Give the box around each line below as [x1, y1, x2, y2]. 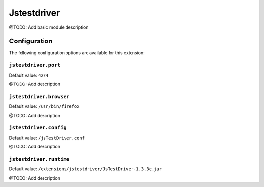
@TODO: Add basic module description [9, 24, 88, 30]
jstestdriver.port [9, 62, 61, 68]
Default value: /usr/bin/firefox [9, 104, 80, 109]
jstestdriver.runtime [9, 156, 69, 162]
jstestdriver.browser [9, 93, 69, 100]
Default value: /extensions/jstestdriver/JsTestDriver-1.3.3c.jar [9, 166, 162, 172]
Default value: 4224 [9, 72, 49, 78]
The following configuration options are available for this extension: [9, 50, 145, 56]
